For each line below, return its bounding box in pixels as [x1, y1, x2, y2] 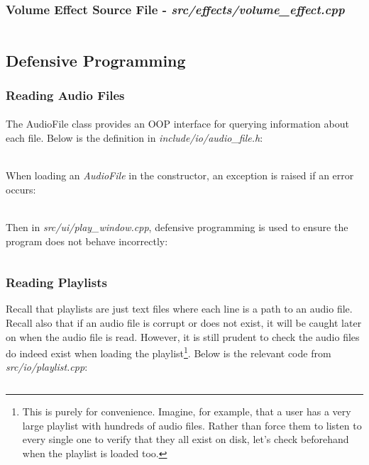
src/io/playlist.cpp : [6, 359, 88, 374]
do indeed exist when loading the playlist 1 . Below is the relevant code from [6, 344, 331, 360]
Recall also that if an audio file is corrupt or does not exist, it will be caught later [6, 315, 362, 330]
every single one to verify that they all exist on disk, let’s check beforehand [22, 432, 349, 447]
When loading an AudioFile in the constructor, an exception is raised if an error [6, 168, 354, 183]
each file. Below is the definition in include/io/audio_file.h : [6, 130, 263, 145]
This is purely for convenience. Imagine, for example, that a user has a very [22, 404, 351, 419]
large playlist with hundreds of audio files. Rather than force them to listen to [22, 418, 362, 432]
